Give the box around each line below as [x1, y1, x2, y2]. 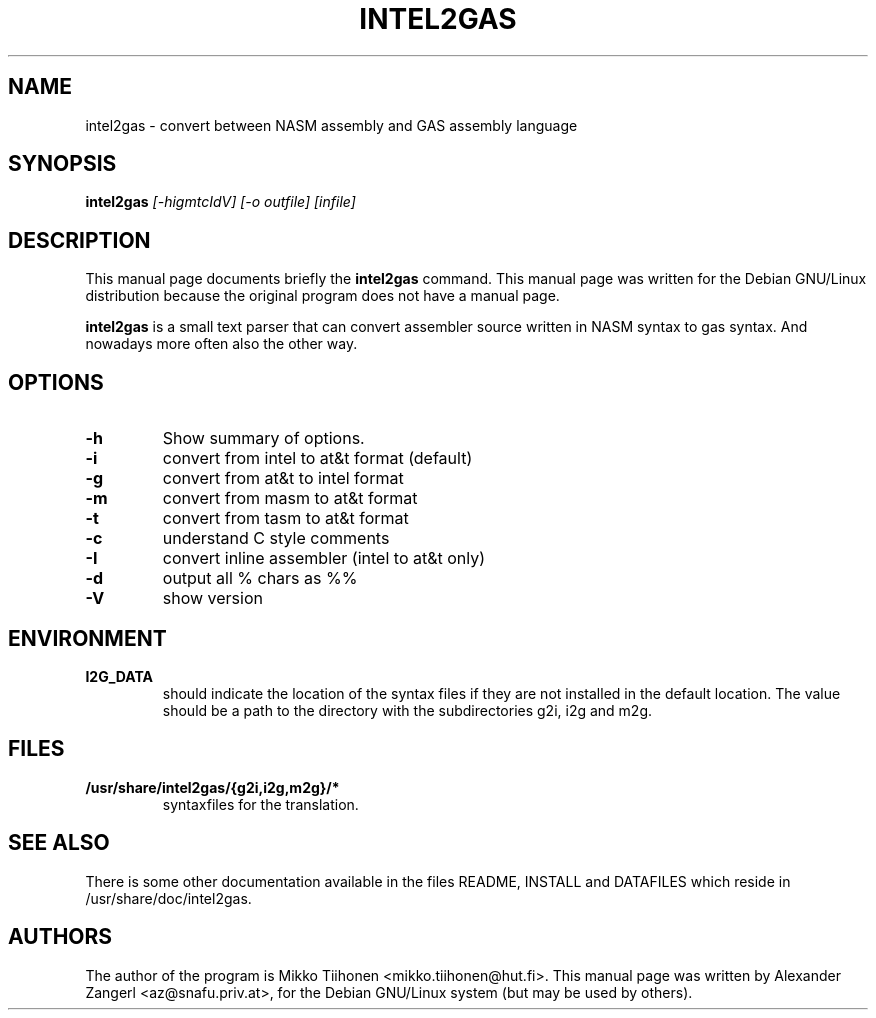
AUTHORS [8, 924, 113, 950]
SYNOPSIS [8, 151, 117, 177]
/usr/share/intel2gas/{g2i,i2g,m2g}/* [85, 778, 340, 796]
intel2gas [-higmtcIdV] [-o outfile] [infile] [85, 193, 356, 211]
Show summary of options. [162, 428, 365, 449]
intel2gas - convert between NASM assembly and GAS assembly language [85, 116, 578, 134]
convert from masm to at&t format [162, 488, 418, 509]
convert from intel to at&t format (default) [162, 448, 473, 469]
